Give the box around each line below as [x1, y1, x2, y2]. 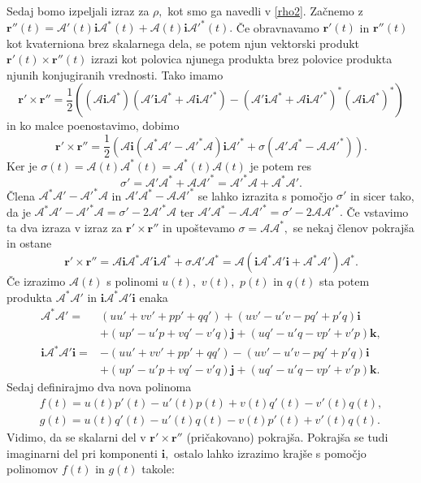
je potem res [250, 157, 311, 174]
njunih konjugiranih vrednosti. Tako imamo [7, 66, 224, 83]
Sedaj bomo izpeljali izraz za [7, 2, 150, 19]
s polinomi [106, 273, 158, 289]
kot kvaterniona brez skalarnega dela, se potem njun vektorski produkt [7, 34, 360, 51]
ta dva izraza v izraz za [7, 218, 123, 235]
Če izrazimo [7, 273, 66, 289]
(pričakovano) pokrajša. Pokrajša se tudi [186, 428, 388, 445]
